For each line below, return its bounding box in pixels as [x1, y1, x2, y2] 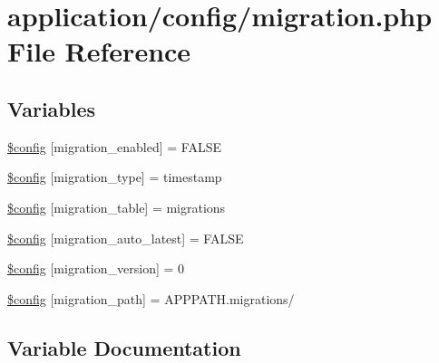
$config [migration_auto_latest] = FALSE [7, 228, 244, 247]
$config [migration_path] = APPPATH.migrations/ [7, 289, 295, 308]
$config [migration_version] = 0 [7, 259, 185, 278]
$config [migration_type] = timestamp [7, 167, 222, 186]
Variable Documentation [7, 333, 241, 361]
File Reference [7, 33, 191, 70]
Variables [7, 94, 96, 122]
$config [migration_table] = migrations [7, 197, 226, 216]
